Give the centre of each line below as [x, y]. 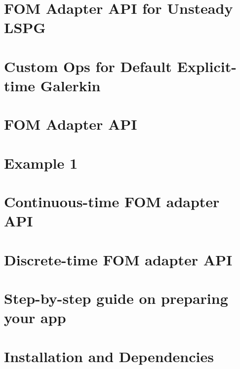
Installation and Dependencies [109, 356]
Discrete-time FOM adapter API [118, 259]
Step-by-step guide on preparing [116, 298]
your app [35, 317]
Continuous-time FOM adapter [112, 202]
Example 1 [41, 163]
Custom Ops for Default [88, 66]
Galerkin [70, 85]
